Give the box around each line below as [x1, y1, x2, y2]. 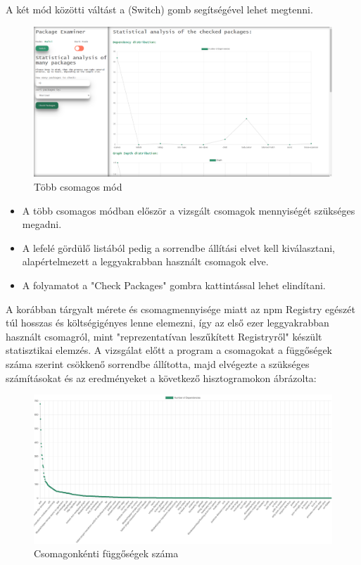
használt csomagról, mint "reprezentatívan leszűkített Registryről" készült [6, 329, 322, 343]
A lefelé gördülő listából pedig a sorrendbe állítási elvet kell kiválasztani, [22, 240, 335, 255]
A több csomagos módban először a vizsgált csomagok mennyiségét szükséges [22, 203, 355, 217]
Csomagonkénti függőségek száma [34, 546, 179, 561]
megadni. [22, 217, 62, 231]
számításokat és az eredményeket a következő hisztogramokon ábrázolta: [6, 370, 317, 385]
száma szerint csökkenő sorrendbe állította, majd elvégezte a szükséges [6, 356, 310, 371]
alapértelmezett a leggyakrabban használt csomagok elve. [22, 254, 269, 269]
